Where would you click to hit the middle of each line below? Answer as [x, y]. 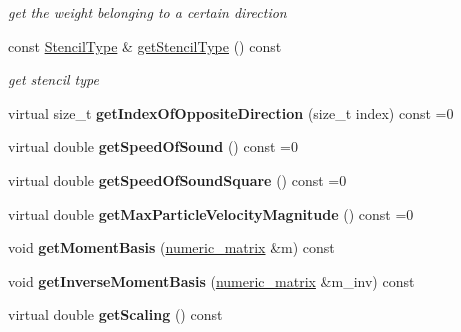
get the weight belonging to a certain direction [147, 12]
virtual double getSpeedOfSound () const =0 [153, 146]
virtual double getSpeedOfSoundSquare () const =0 [177, 179]
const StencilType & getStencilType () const [145, 45]
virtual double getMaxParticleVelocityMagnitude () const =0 [211, 213]
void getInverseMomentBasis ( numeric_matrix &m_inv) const [211, 280]
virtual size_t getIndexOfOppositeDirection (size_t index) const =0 [231, 112]
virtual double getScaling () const [115, 314]
